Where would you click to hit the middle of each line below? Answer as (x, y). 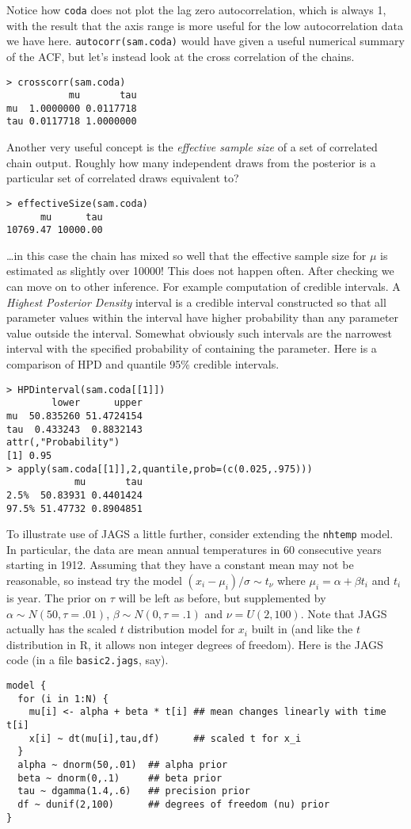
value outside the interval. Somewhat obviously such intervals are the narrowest (200, 332)
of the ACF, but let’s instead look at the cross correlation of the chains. (181, 56)
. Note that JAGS (344, 613)
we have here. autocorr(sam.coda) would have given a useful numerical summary (205, 41)
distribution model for (181, 629)
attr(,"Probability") (63, 443)
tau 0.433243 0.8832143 (74, 429)
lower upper (97, 403)
